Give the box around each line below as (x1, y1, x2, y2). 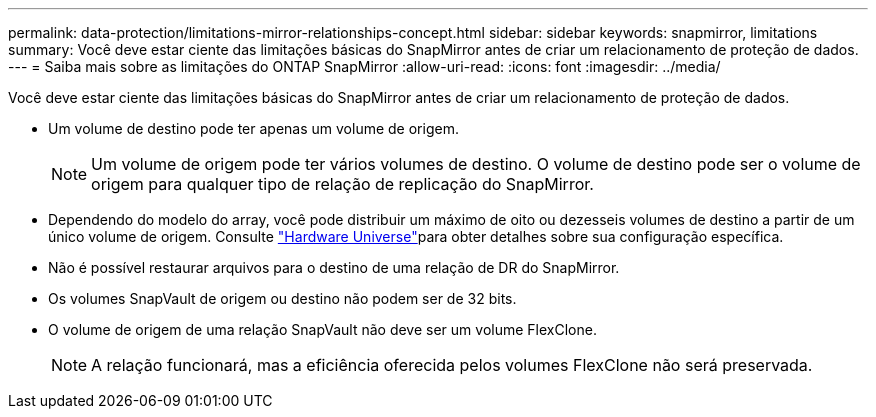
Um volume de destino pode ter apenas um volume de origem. (48, 120, 459, 137)
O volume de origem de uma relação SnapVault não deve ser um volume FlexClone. (48, 321, 597, 338)
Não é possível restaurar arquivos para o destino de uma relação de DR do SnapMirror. (48, 259, 620, 276)
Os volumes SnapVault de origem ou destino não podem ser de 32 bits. (48, 290, 517, 307)
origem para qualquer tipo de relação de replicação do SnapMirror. (91, 174, 594, 194)
